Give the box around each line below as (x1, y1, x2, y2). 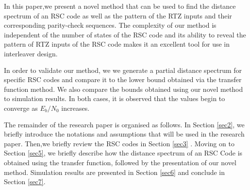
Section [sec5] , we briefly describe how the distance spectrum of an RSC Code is (4, 148, 243, 158)
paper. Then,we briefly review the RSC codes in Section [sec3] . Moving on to (4, 138, 234, 148)
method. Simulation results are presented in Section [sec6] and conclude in (4, 167, 225, 177)
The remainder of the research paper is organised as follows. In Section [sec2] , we (4, 119, 245, 129)
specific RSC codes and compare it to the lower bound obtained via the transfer (4, 74, 242, 85)
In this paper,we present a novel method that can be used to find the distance (4, 1, 236, 11)
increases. (61, 103, 90, 113)
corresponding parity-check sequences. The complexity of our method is (4, 20, 217, 30)
